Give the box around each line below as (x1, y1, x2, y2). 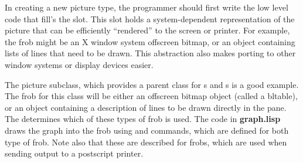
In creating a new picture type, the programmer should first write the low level (5, 1, 288, 13)
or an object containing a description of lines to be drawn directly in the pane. (5, 101, 287, 113)
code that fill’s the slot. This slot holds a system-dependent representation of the (5, 12, 295, 25)
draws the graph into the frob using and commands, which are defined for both (5, 124, 289, 136)
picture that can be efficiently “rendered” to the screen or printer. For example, (5, 24, 290, 36)
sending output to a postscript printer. (5, 147, 144, 159)
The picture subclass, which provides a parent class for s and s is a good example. (5, 78, 299, 90)
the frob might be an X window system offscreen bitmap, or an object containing (5, 35, 295, 47)
